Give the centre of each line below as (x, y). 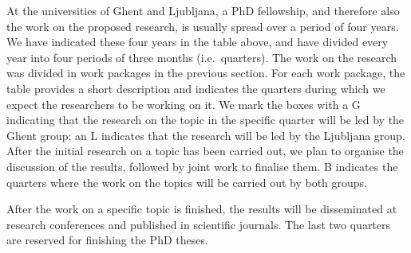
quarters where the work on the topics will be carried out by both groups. (187, 182)
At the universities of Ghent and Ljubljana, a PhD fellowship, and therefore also (203, 10)
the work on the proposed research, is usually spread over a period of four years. (203, 26)
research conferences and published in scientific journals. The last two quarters (199, 224)
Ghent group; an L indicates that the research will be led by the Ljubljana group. (206, 135)
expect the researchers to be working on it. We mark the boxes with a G (184, 104)
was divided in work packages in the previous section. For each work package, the (206, 73)
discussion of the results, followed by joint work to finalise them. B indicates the (202, 166)
